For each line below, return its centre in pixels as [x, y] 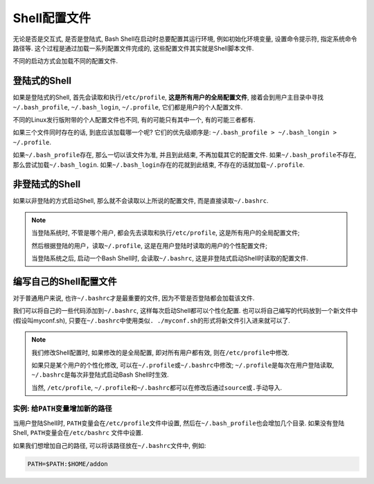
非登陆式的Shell [47, 185]
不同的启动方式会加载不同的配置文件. [65, 61]
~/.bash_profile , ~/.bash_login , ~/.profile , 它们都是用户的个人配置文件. [128, 107]
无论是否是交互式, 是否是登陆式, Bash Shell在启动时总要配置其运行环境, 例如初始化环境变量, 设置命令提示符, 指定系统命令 [185, 39]
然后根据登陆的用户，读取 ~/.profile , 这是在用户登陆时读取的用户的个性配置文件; [150, 245]
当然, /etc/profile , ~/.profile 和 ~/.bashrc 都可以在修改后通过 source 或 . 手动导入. [157, 387]
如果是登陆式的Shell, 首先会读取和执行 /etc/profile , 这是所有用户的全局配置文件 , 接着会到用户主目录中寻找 [168, 98]
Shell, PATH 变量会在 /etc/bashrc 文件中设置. [78, 433]
